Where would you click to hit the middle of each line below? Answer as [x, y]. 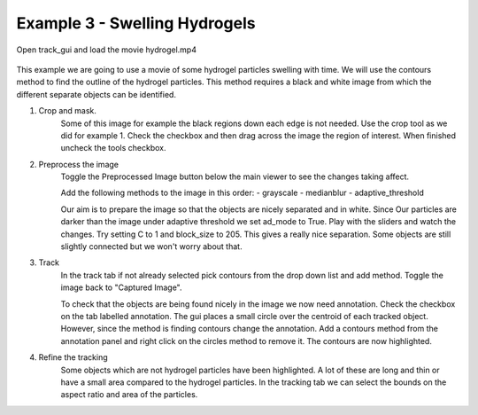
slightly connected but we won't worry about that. [151, 247]
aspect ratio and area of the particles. [129, 395]
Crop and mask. [68, 111]
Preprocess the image [79, 164]
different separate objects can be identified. [96, 94]
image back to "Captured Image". [121, 287]
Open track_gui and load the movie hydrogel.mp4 [106, 50]
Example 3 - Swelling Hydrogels [136, 23]
